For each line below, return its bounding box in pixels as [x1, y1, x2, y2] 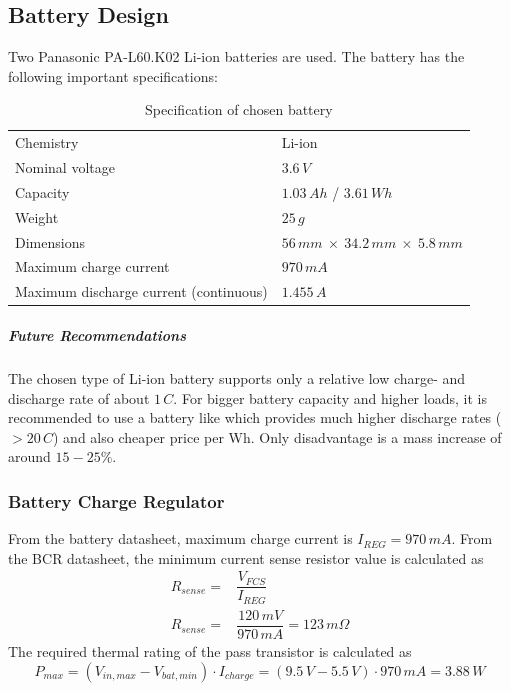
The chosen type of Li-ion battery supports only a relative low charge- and [8, 367, 466, 388]
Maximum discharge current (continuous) [15, 281, 268, 302]
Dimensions [15, 231, 85, 252]
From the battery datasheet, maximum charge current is [8, 528, 353, 549]
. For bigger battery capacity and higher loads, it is [173, 387, 487, 408]
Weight [15, 206, 59, 227]
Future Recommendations [8, 324, 186, 345]
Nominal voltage [15, 157, 115, 178]
